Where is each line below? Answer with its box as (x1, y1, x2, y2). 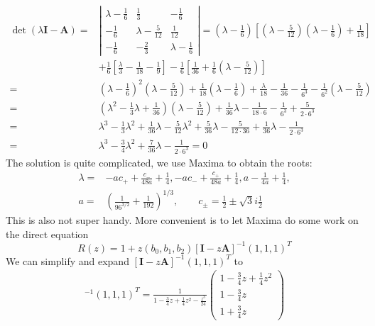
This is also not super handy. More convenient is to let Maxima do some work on (6, 213, 359, 227)
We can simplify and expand (6, 253, 129, 268)
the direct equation (6, 226, 89, 241)
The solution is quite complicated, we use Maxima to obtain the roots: (6, 154, 312, 169)
